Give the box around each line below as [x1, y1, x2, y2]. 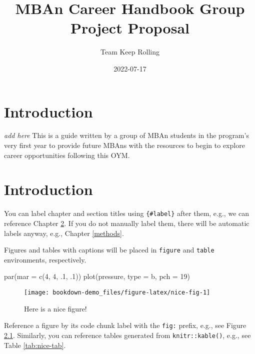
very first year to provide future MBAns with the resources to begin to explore [4, 140, 245, 150]
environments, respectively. [4, 254, 86, 264]
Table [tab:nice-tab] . [4, 339, 66, 350]
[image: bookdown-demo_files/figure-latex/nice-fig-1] [24, 289, 210, 296]
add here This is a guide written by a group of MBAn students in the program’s [4, 130, 249, 140]
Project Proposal [70, 17, 189, 38]
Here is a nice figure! [24, 303, 87, 313]
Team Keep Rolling [100, 46, 160, 57]
